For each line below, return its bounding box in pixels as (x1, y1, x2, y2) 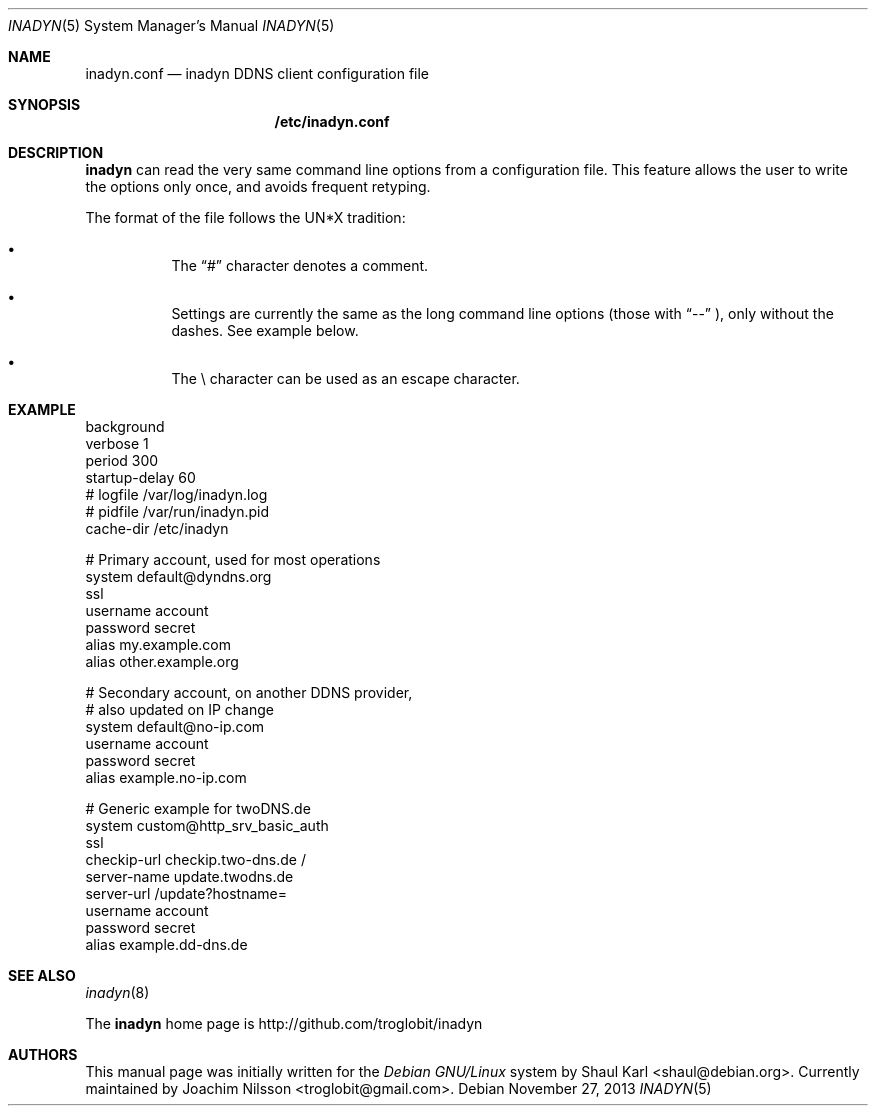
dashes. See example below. (171, 322, 359, 339)
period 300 (85, 452, 159, 469)
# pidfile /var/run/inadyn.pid (85, 503, 270, 520)
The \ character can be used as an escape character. (171, 370, 520, 387)
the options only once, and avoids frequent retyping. (85, 178, 431, 195)
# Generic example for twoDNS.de (85, 800, 311, 817)
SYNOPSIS (8, 96, 81, 113)
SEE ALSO (8, 967, 76, 984)
